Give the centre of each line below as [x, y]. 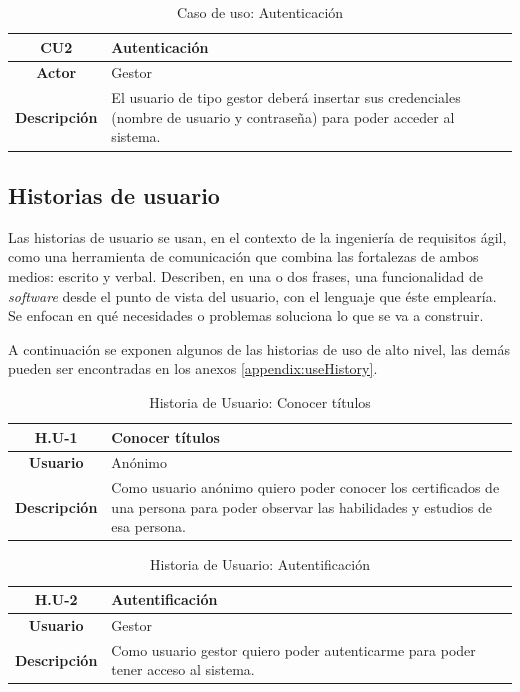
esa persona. [148, 526]
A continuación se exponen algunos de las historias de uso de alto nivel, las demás [259, 348]
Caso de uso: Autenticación [260, 12]
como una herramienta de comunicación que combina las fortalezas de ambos [243, 256]
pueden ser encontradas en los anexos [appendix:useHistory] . [193, 368]
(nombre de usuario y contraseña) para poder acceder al [283, 116]
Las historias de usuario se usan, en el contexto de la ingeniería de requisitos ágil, [257, 236]
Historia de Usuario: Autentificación [260, 564]
